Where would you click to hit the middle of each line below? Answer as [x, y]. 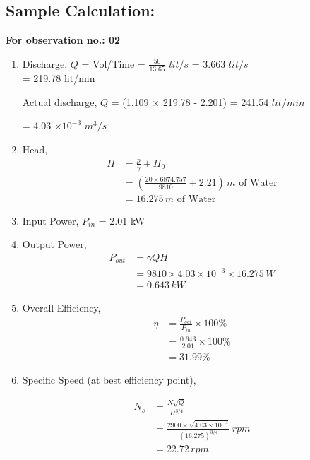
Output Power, [54, 244]
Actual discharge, [60, 101]
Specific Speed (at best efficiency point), [109, 379]
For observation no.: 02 [63, 40]
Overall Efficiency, [61, 307]
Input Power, [50, 220]
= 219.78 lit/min [59, 78]
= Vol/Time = [113, 63]
